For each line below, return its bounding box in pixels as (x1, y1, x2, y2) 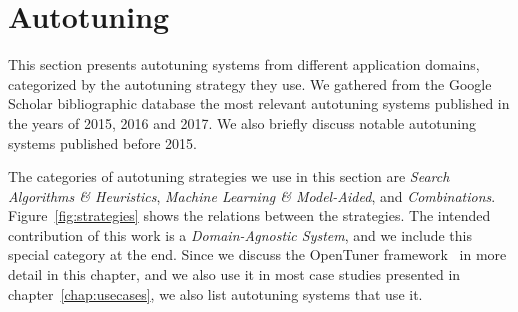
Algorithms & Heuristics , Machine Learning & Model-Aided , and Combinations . (8, 185, 496, 206)
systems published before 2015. (8, 132, 197, 153)
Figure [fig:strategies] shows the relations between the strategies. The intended (8, 205, 491, 226)
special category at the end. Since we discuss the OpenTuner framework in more (8, 244, 507, 265)
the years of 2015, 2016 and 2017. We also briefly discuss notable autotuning (8, 112, 476, 133)
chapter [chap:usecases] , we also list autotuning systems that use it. (8, 283, 423, 304)
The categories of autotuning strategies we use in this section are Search (8, 166, 450, 187)
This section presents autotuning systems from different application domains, (8, 54, 480, 75)
